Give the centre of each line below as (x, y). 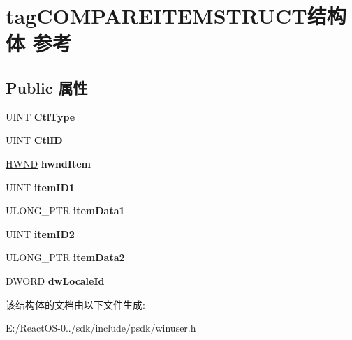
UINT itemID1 (40, 187)
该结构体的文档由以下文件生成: (75, 304)
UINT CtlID (34, 140)
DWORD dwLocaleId (55, 280)
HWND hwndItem (48, 163)
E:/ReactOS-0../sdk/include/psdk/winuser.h (101, 328)
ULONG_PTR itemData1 (65, 210)
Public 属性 (47, 87)
